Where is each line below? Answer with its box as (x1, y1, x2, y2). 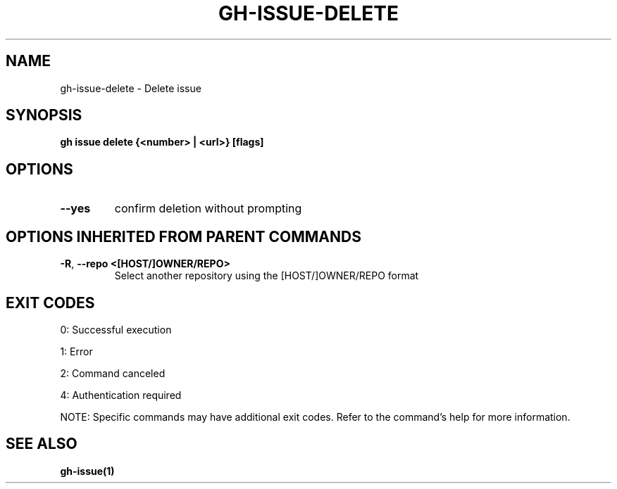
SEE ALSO (6, 435, 77, 453)
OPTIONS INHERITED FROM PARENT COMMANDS (6, 227, 361, 246)
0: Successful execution (60, 323, 172, 336)
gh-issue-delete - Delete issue (60, 82, 201, 94)
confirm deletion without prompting (114, 201, 302, 216)
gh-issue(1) (60, 464, 115, 477)
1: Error (60, 345, 93, 357)
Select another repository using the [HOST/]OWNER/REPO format (114, 269, 419, 282)
